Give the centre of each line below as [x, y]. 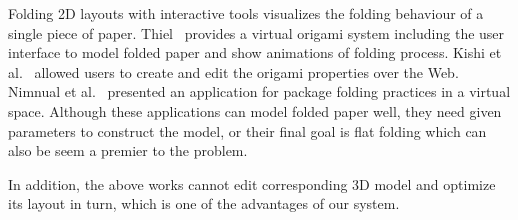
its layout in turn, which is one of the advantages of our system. [204, 203]
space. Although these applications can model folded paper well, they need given [255, 110]
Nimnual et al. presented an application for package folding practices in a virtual [259, 91]
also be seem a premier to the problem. [128, 150]
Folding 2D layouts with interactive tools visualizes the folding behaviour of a [246, 13]
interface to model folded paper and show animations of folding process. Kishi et [255, 52]
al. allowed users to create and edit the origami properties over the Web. [233, 71]
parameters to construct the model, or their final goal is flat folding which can [247, 130]
